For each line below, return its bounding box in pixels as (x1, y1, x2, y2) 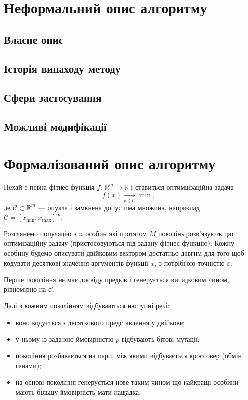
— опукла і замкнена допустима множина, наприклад (38, 202, 200, 212)
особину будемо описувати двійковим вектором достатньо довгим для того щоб (4, 247, 244, 258)
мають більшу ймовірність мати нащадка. (15, 386, 141, 397)
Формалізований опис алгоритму (4, 153, 216, 173)
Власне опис (4, 31, 63, 47)
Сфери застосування (4, 90, 102, 105)
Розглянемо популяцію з (4, 228, 77, 238)
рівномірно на (4, 284, 46, 294)
